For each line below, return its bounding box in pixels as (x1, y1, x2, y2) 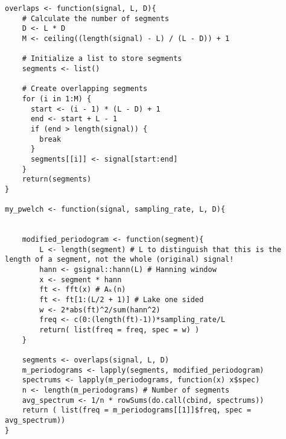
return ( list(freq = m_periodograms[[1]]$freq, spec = (22, 406, 252, 415)
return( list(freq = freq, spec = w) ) (39, 326, 200, 334)
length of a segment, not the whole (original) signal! (5, 255, 234, 264)
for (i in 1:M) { (22, 94, 92, 103)
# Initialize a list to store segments (22, 54, 182, 63)
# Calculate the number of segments (22, 14, 170, 23)
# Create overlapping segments (22, 84, 148, 93)
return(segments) (22, 175, 92, 184)
